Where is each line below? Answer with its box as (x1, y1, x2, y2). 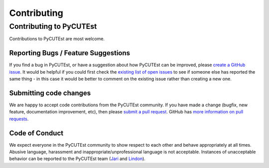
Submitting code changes (9, 88, 91, 97)
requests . (9, 116, 29, 122)
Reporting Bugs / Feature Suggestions (9, 49, 131, 57)
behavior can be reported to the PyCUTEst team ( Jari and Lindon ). (9, 156, 145, 162)
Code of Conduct (9, 129, 64, 137)
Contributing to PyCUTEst (9, 22, 97, 31)
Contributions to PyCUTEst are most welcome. (9, 36, 105, 42)
